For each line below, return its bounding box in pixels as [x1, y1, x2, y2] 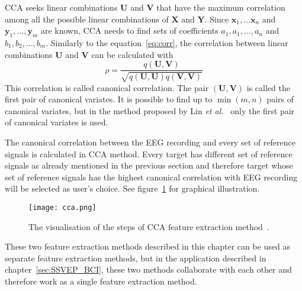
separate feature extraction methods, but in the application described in [5, 251, 266, 264]
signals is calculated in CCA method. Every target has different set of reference [5, 147, 293, 160]
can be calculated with [91, 48, 174, 60]
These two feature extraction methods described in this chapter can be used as [5, 240, 291, 253]
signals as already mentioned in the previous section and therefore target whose [5, 159, 293, 172]
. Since [204, 12, 229, 25]
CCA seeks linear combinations [5, 1, 118, 13]
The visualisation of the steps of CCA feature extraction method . [28, 220, 269, 232]
